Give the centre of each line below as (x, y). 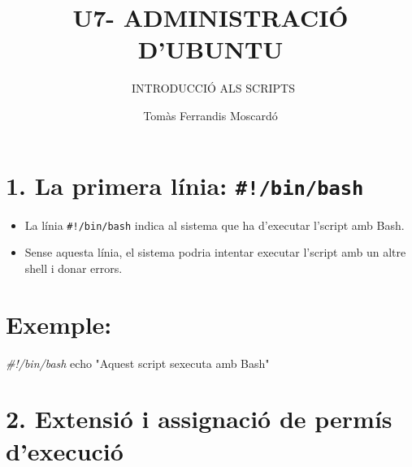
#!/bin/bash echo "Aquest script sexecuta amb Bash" (138, 363)
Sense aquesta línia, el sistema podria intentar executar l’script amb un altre (215, 252)
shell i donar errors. (74, 268)
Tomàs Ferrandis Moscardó (210, 115)
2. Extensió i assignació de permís (199, 419)
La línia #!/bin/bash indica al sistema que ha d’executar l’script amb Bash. (215, 225)
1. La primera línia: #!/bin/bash (185, 185)
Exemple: (59, 324)
